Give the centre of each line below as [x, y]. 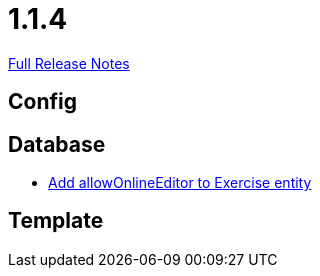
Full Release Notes [69, 63]
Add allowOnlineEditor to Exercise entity [180, 183]
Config [42, 102]
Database [57, 144]
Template [56, 221]
